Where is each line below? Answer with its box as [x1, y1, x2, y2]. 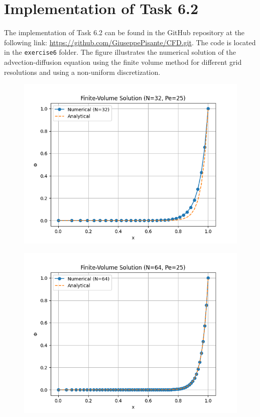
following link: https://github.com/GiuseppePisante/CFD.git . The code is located [4, 37, 256, 47]
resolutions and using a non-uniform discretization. [4, 66, 161, 77]
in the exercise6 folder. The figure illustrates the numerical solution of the [4, 47, 236, 57]
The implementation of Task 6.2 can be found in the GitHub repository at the [4, 27, 245, 38]
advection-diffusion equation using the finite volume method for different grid [4, 56, 242, 67]
